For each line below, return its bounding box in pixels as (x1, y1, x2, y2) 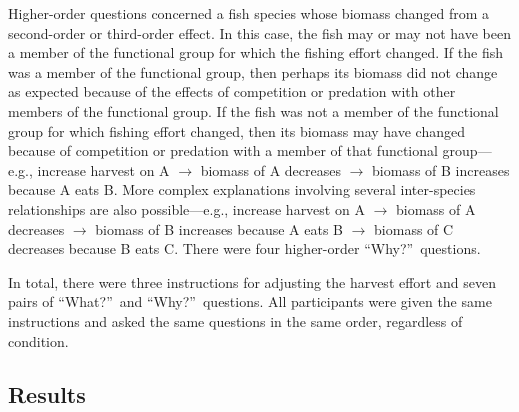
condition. (8, 330, 69, 351)
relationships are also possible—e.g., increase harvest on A (8, 198, 365, 219)
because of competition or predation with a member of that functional (8, 140, 438, 161)
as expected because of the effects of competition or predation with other (8, 81, 456, 102)
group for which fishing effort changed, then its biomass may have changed (8, 120, 465, 141)
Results (8, 379, 86, 410)
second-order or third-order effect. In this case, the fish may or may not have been (8, 22, 511, 43)
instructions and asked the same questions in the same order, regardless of (8, 310, 463, 331)
